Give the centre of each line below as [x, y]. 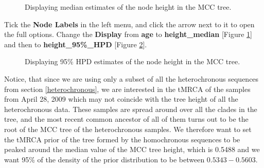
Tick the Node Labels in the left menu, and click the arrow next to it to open [129, 24]
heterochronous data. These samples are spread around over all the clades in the [131, 109]
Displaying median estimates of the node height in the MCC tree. [128, 7]
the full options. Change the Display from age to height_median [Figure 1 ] [128, 34]
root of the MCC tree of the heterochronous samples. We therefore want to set [128, 129]
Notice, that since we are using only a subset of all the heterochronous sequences [131, 78]
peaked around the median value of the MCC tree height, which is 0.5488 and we [132, 149]
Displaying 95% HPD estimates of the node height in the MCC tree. [133, 61]
